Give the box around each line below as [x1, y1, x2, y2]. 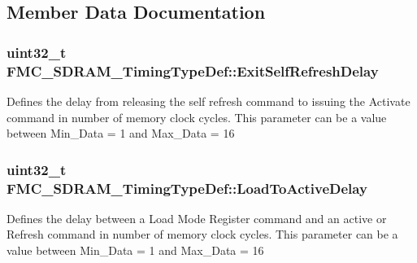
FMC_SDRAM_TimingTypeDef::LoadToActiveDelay [7, 178, 367, 198]
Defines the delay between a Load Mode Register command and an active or [7, 209, 387, 226]
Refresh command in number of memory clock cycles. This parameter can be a [7, 226, 398, 243]
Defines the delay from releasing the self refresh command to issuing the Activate [7, 92, 410, 109]
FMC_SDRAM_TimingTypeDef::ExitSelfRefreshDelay [7, 60, 379, 81]
